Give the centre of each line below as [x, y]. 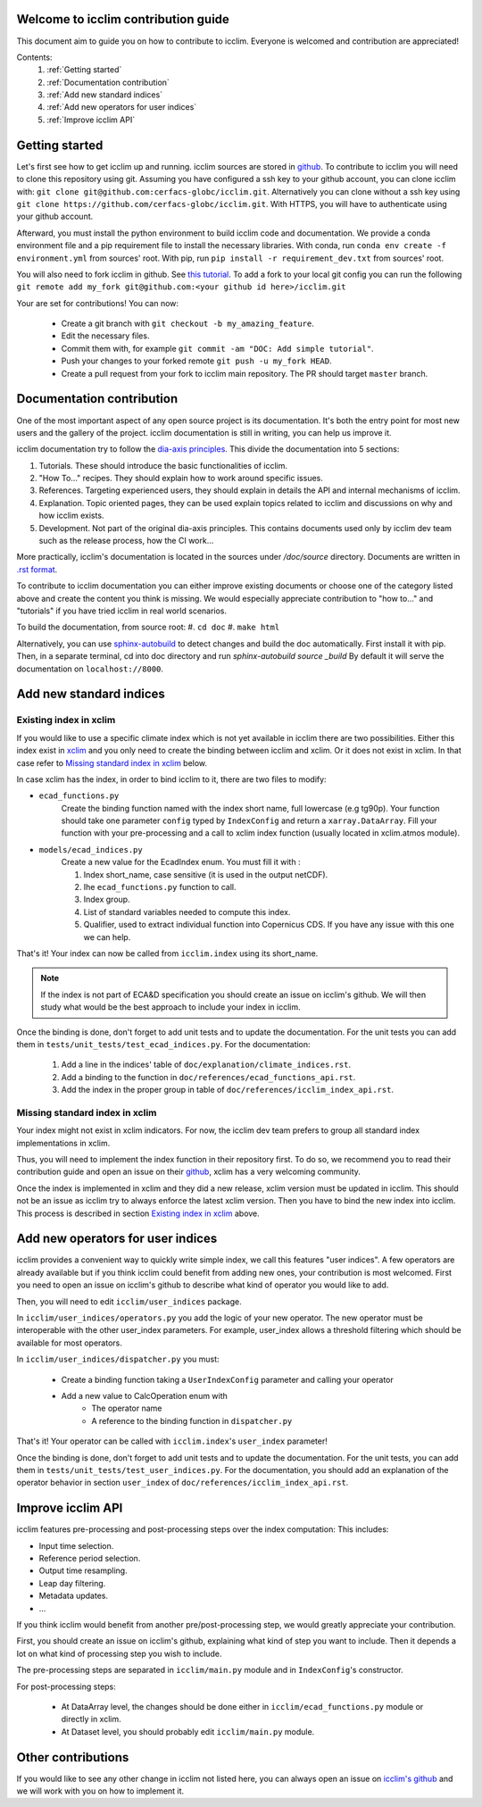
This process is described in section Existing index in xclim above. [138, 1213]
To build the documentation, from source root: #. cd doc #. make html [148, 627]
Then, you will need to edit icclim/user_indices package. [129, 1301]
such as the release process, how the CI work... [126, 541]
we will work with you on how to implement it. [100, 1791]
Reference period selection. [90, 1559]
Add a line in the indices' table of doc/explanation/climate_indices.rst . [206, 1065]
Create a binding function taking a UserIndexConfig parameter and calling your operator [228, 1379]
